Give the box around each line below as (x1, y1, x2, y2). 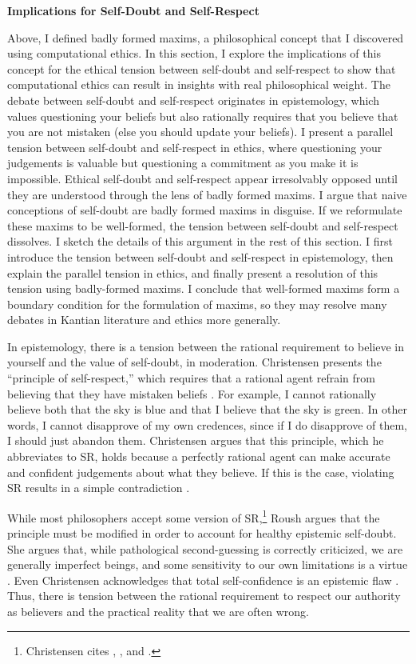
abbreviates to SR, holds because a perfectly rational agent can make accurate (7, 448, 390, 465)
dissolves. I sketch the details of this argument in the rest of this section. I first (7, 233, 394, 250)
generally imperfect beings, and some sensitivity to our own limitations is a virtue (7, 556, 408, 573)
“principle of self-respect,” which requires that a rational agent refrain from (7, 370, 376, 386)
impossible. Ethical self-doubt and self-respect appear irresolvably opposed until (7, 170, 398, 186)
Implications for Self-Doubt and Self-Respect (7, 2, 260, 18)
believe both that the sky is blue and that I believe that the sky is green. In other (7, 401, 407, 418)
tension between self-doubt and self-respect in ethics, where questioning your (7, 138, 382, 155)
